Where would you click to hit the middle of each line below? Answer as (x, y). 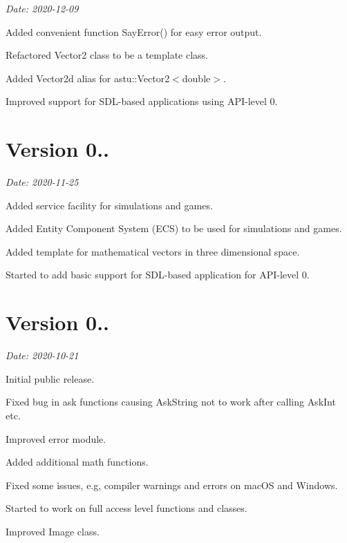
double (196, 78)
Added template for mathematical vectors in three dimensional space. (153, 251)
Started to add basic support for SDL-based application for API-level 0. (158, 275)
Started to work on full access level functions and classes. (126, 508)
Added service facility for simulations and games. (109, 205)
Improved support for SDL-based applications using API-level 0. (142, 101)
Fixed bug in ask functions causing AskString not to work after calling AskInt (171, 402)
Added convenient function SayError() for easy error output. (134, 31)
